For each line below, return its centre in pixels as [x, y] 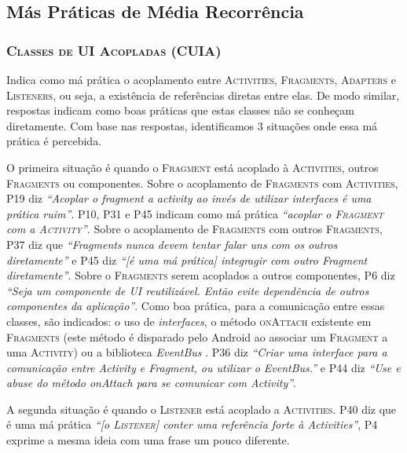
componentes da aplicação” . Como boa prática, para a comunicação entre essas [196, 306]
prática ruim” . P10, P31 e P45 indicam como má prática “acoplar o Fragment [195, 213]
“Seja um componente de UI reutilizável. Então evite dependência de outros [188, 290]
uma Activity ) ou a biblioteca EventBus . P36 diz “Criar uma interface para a [197, 352]
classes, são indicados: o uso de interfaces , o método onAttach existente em [189, 321]
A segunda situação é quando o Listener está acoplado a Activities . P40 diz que [202, 409]
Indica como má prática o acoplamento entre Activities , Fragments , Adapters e [201, 79]
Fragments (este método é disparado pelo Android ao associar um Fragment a [197, 336]
